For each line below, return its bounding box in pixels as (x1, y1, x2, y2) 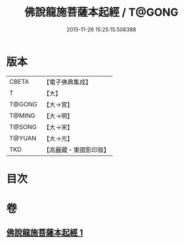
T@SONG (9, 122, 37, 131)
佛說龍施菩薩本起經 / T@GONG (24, 5, 179, 19)
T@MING (9, 111, 36, 119)
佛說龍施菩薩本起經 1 (6, 227, 83, 238)
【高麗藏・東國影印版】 (43, 145, 110, 154)
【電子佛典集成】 (43, 78, 92, 86)
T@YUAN (9, 134, 37, 142)
